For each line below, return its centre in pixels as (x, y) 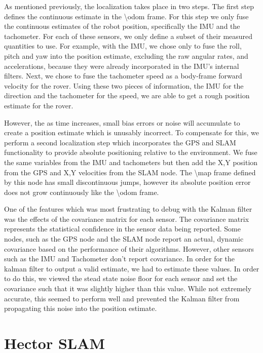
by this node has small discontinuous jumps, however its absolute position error (127, 182)
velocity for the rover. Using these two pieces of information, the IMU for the (124, 85)
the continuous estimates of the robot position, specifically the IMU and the (122, 26)
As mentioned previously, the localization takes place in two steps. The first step (129, 6)
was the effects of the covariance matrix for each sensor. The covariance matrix (127, 219)
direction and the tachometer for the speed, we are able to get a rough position (127, 95)
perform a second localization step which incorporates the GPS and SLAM (120, 142)
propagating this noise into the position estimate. (81, 308)
